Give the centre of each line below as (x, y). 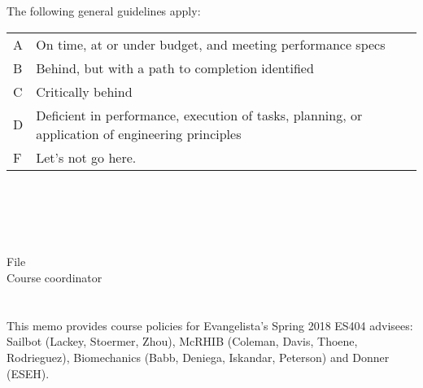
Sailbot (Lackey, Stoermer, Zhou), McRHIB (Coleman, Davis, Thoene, (182, 341)
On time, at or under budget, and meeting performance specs (211, 44)
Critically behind (84, 91)
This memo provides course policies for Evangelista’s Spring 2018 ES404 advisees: (210, 325)
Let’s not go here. (86, 157)
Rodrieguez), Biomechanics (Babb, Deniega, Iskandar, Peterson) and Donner (198, 357)
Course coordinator (55, 277)
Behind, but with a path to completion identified (175, 68)
